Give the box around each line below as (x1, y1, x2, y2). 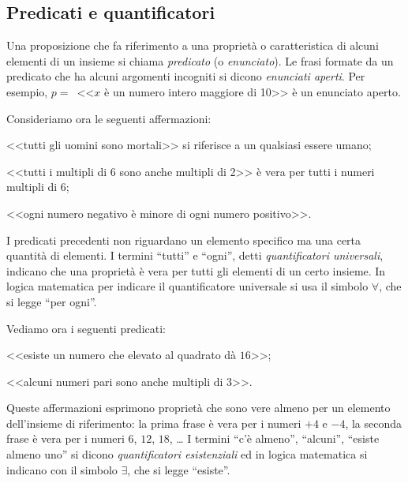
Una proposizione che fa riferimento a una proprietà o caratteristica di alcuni (6, 37, 379, 54)
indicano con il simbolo (6, 461, 118, 477)
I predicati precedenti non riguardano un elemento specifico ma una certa (6, 231, 361, 248)
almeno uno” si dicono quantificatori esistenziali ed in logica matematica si (6, 446, 368, 462)
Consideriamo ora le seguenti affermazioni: (6, 110, 211, 126)
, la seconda (345, 414, 402, 431)
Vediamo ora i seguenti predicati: (6, 320, 166, 336)
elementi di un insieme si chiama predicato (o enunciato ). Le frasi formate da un (6, 52, 394, 69)
